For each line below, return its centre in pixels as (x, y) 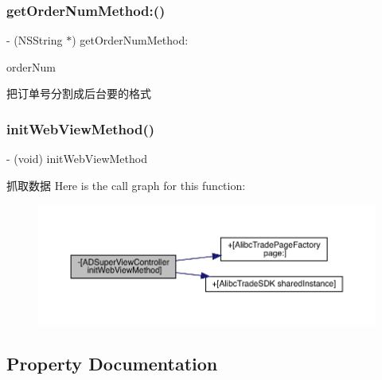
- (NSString (35, 40)
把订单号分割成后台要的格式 (79, 93)
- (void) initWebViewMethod (77, 159)
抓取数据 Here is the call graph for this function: (126, 185)
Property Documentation (112, 363)
